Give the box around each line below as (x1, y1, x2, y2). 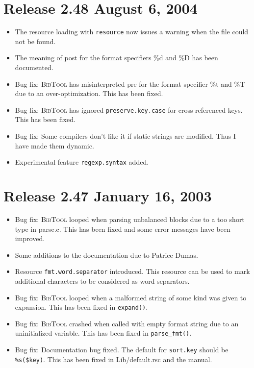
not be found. (15, 36, 56, 46)
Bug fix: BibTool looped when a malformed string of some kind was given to (15, 292, 247, 302)
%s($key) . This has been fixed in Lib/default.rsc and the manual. (15, 354, 212, 364)
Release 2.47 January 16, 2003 (3, 186, 212, 206)
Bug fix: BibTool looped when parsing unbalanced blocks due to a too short (15, 214, 245, 224)
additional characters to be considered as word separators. (15, 276, 190, 286)
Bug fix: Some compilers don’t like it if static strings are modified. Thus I (15, 131, 236, 141)
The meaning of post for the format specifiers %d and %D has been (15, 52, 218, 63)
